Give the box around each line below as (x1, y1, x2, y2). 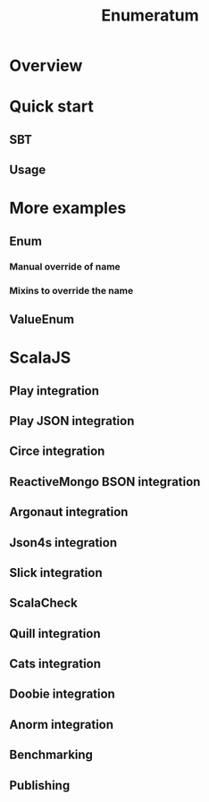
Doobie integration (9, 687, 116, 702)
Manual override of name (9, 260, 121, 272)
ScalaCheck (9, 596, 79, 611)
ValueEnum (9, 312, 74, 327)
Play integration (9, 383, 100, 398)
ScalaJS (9, 347, 71, 368)
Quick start (9, 96, 94, 117)
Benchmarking (9, 748, 94, 763)
